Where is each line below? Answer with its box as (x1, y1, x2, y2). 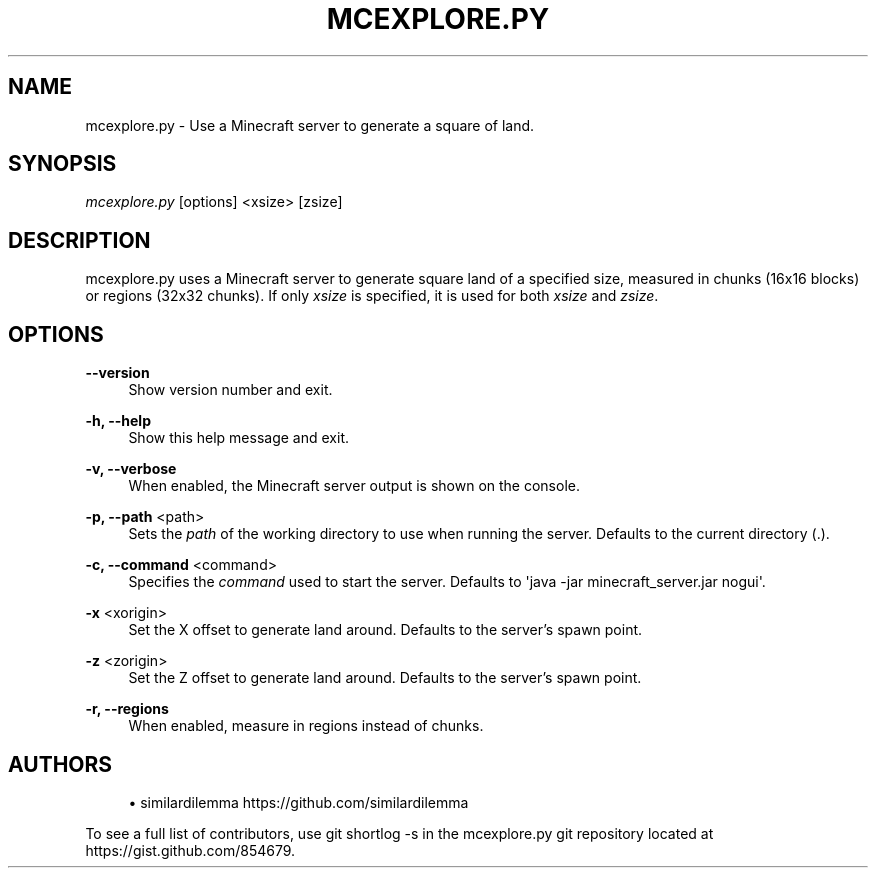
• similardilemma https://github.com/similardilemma (128, 793, 469, 811)
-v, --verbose (85, 460, 177, 478)
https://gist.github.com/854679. (85, 841, 296, 859)
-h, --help (85, 412, 151, 430)
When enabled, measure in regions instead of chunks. (128, 717, 484, 735)
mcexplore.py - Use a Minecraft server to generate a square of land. (85, 116, 535, 134)
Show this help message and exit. (128, 429, 349, 447)
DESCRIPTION (8, 227, 151, 253)
